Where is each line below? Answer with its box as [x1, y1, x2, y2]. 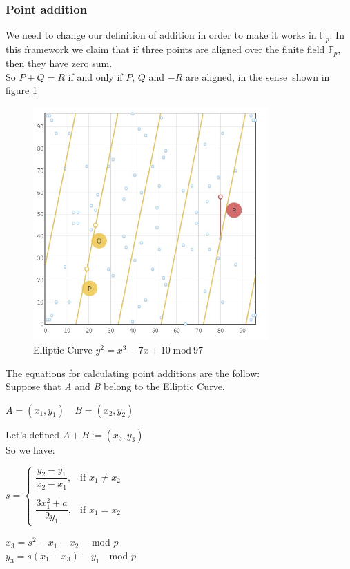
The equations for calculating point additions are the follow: [6, 365, 260, 380]
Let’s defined [6, 427, 60, 441]
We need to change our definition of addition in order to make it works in [6, 28, 317, 42]
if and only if [68, 69, 123, 84]
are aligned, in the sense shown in [186, 69, 330, 84]
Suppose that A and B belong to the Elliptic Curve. [6, 379, 225, 394]
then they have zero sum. [6, 56, 113, 70]
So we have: [6, 442, 55, 456]
